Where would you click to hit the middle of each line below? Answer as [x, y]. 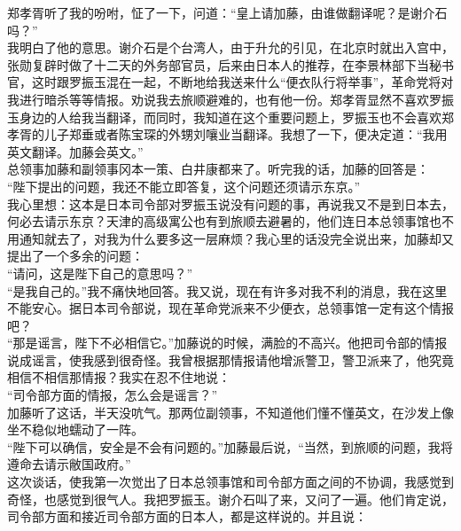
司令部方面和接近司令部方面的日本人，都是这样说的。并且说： [187, 516]
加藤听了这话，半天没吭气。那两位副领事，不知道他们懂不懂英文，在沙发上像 [230, 412]
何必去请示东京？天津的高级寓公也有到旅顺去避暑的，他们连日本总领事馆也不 [230, 221]
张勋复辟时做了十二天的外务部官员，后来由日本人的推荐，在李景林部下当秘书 [230, 64]
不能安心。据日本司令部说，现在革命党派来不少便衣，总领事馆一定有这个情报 [230, 308]
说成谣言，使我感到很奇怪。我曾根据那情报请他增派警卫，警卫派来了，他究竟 [230, 359]
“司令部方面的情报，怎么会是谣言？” [113, 395]
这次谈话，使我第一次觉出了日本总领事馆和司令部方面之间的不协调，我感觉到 [230, 482]
